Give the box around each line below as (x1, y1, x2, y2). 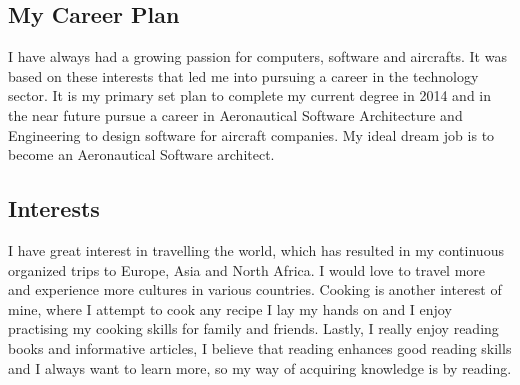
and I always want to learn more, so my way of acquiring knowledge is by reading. (8, 357, 512, 378)
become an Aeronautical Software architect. (8, 144, 275, 165)
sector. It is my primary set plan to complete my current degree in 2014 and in (8, 85, 492, 106)
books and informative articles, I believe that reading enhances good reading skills (8, 337, 512, 358)
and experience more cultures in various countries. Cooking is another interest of (8, 279, 502, 300)
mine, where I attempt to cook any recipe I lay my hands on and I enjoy (8, 298, 452, 319)
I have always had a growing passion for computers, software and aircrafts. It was (8, 46, 507, 67)
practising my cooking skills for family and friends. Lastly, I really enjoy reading (8, 318, 499, 339)
